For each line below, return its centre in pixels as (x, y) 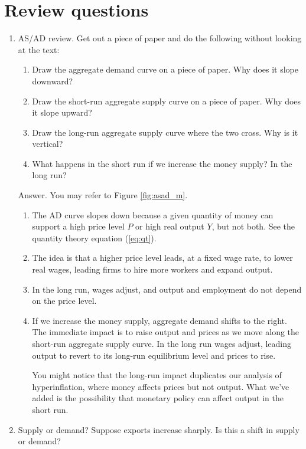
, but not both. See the (253, 226)
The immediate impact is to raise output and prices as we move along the (166, 332)
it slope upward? (62, 112)
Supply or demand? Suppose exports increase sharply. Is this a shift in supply (159, 429)
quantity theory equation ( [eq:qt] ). (94, 237)
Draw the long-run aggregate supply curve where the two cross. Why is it (165, 132)
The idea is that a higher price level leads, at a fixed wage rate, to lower (162, 258)
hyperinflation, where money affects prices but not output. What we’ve (161, 386)
